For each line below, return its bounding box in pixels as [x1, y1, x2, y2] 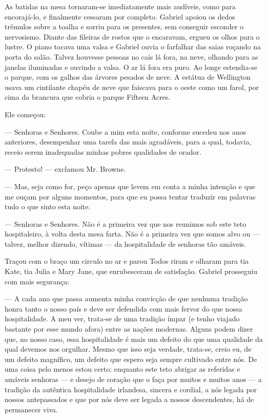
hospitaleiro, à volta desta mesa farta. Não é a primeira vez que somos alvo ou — [5, 228, 260, 239]
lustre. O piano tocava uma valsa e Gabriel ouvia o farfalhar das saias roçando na [5, 41, 261, 52]
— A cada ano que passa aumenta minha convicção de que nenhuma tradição [5, 293, 248, 304]
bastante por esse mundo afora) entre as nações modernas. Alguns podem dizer [5, 323, 253, 334]
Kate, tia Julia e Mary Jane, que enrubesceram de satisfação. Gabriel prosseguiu [5, 266, 258, 277]
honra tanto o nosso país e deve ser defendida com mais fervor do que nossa [5, 303, 242, 314]
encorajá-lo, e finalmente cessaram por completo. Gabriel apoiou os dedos [5, 11, 235, 22]
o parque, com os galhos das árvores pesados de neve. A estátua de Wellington [5, 71, 251, 82]
